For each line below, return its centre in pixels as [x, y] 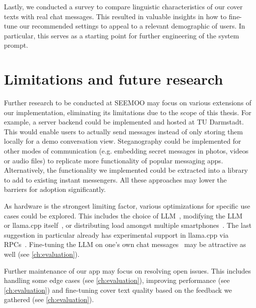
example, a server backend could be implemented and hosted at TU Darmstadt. [124, 122]
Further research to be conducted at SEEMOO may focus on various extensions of [128, 103]
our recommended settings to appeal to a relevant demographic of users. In [132, 26]
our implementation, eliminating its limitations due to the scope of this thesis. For [128, 112]
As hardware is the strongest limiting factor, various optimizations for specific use [127, 206]
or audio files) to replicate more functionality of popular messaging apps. [114, 160]
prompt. [16, 45]
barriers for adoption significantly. [55, 189]
